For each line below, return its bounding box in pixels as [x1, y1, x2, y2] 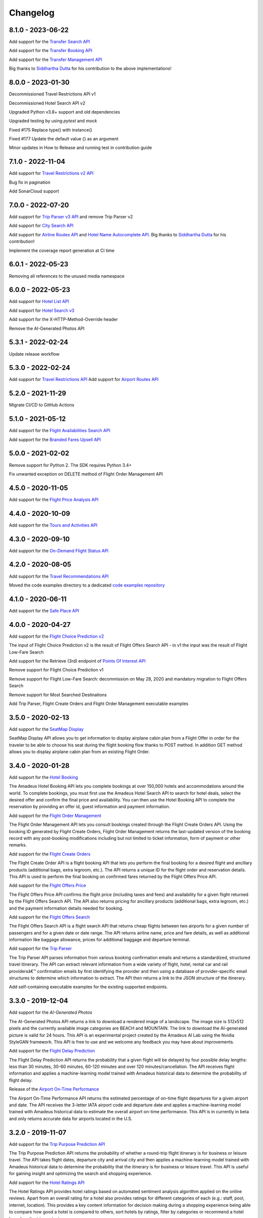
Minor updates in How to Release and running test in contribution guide [9, 145, 152, 151]
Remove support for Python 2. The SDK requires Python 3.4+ [9, 462, 132, 468]
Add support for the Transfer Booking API [9, 48, 93, 54]
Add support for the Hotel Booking [9, 774, 78, 780]
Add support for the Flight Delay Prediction [9, 1048, 95, 1054]
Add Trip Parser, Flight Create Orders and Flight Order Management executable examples [9, 701, 188, 706]
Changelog [9, 7, 55, 18]
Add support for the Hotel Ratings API [9, 1180, 85, 1185]
